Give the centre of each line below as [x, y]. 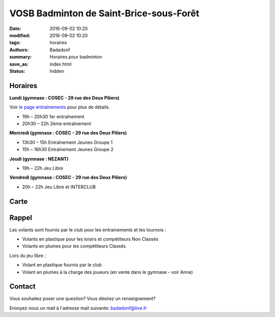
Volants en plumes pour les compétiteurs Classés [74, 246]
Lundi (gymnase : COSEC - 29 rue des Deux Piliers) [64, 98]
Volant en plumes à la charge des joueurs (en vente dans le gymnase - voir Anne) [107, 272]
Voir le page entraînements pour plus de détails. [60, 107]
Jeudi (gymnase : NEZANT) [39, 159]
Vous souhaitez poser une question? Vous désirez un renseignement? [82, 299]
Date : [15, 28]
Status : [17, 71]
